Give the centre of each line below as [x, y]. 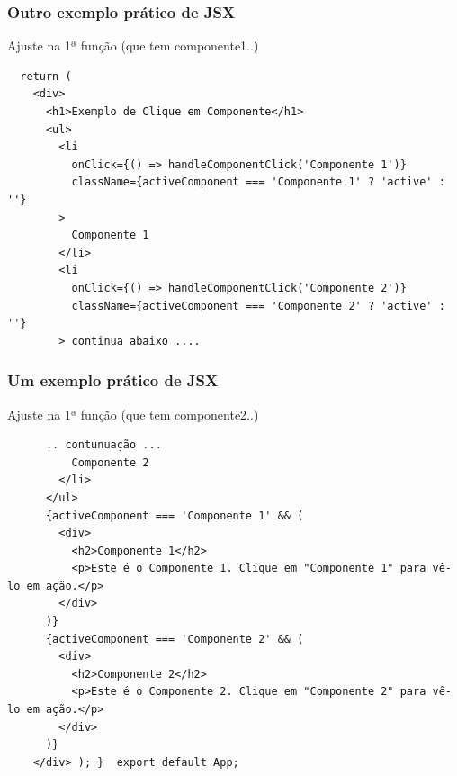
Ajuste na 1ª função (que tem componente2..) [133, 414]
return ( [46, 76]
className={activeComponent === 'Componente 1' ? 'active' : [258, 182]
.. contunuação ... [103, 445]
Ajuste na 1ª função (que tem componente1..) [133, 45]
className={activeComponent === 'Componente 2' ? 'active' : [258, 306]
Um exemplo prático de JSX [113, 380]
